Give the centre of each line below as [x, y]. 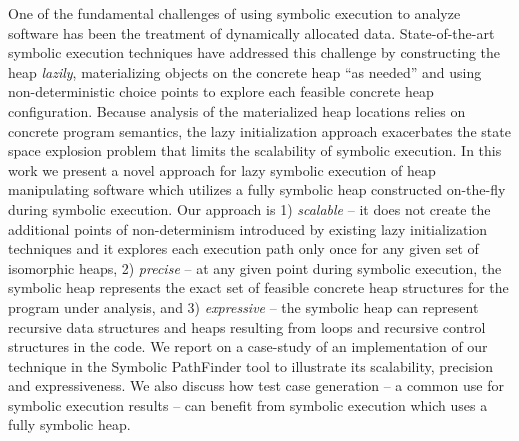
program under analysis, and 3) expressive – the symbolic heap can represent [243, 306]
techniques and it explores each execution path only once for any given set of [243, 248]
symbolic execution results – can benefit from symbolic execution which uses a [248, 404]
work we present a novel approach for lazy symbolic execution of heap [222, 169]
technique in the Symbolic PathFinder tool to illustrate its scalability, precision [251, 365]
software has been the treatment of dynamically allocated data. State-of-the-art [251, 32]
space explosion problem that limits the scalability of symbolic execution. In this [255, 150]
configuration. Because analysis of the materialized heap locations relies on [237, 110]
